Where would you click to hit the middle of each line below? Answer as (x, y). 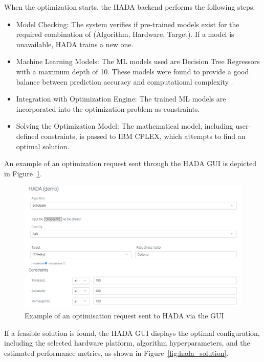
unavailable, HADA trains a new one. (75, 44)
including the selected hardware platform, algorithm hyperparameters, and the (127, 343)
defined (27, 136)
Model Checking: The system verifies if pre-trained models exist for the (128, 24)
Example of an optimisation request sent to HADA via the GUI (124, 315)
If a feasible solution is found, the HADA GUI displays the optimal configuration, (132, 333)
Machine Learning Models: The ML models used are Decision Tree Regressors (138, 61)
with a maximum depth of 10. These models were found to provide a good (133, 71)
